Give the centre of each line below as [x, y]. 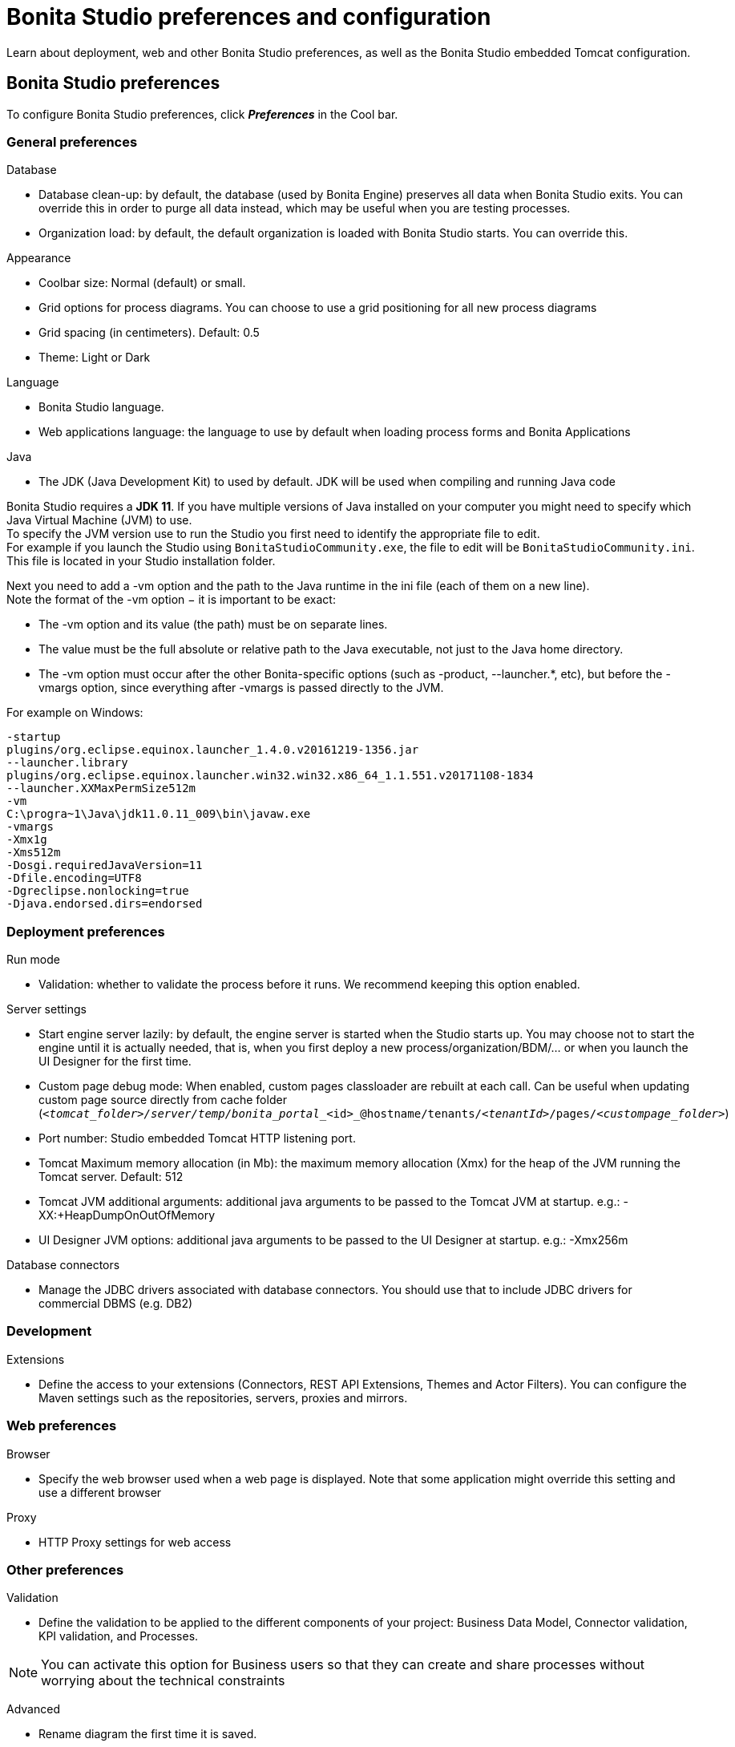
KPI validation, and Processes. [119, 1636]
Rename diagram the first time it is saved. [148, 1734]
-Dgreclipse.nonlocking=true [98, 891]
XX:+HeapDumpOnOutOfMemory [127, 1215]
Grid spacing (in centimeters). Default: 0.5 [149, 333]
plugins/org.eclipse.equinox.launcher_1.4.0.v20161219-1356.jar [213, 750]
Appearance [39, 258]
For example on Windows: [75, 713]
